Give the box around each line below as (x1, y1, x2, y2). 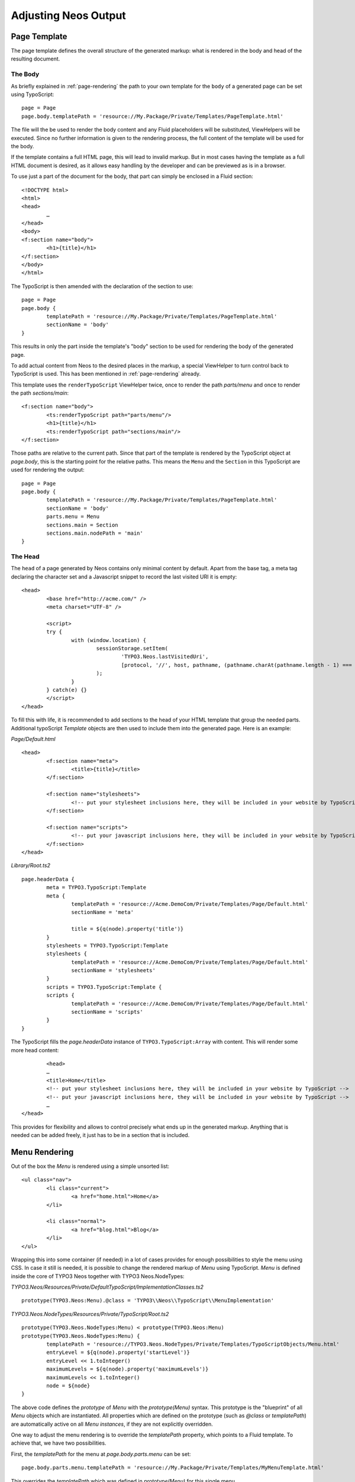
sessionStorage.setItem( (96, 645, 169, 651)
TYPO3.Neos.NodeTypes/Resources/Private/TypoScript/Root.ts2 (11, 1310, 169, 1317)
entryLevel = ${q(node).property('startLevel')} (46, 1349, 191, 1356)
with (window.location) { (71, 637, 147, 643)
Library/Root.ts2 (11, 862, 50, 869)
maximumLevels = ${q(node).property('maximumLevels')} (46, 1366, 209, 1372)
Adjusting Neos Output (11, 9, 127, 22)
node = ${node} (46, 1382, 91, 1389)
